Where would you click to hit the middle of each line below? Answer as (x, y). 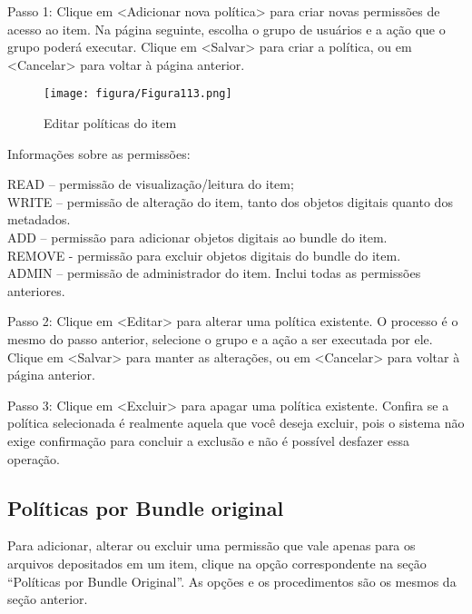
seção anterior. (48, 599)
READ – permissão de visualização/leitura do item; (151, 184)
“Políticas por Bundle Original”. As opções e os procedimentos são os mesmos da (232, 581)
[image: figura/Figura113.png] (138, 94)
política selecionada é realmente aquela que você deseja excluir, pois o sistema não (236, 423)
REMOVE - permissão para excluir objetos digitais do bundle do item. (204, 255)
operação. (34, 458)
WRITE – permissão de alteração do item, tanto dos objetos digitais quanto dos (230, 201)
